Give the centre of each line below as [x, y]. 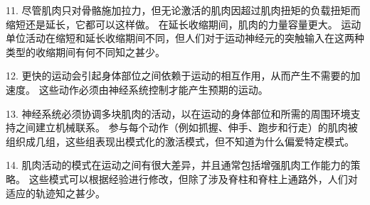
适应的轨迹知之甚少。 [55, 193]
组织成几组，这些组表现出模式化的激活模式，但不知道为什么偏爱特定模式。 [180, 141]
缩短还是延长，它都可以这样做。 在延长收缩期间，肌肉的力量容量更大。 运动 [184, 24]
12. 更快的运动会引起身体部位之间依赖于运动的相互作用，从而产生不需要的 [178, 76]
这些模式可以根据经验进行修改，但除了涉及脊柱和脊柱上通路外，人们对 [193, 178]
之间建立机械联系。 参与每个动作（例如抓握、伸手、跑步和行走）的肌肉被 [186, 127]
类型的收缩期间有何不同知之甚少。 [85, 51]
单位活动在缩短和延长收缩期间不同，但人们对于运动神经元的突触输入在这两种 [185, 38]
